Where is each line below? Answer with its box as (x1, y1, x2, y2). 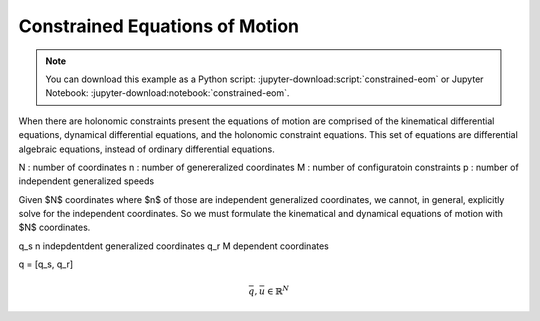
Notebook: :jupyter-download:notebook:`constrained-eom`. (45, 87, 290, 99)
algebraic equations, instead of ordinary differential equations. (18, 143, 275, 155)
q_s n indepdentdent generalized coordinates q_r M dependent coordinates (18, 240, 329, 252)
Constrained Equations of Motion (18, 15, 300, 37)
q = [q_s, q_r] (18, 258, 74, 270)
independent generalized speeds (18, 175, 155, 187)
